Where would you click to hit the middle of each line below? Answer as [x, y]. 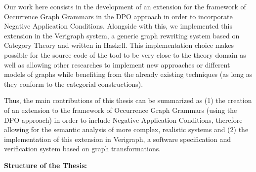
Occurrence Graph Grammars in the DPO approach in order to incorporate [118, 16]
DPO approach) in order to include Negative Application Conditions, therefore [123, 120]
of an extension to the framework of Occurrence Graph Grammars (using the [121, 110]
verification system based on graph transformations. [83, 149]
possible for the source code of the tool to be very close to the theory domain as [125, 54]
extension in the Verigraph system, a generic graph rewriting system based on [122, 35]
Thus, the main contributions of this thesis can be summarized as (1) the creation [128, 100]
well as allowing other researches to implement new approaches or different [117, 64]
